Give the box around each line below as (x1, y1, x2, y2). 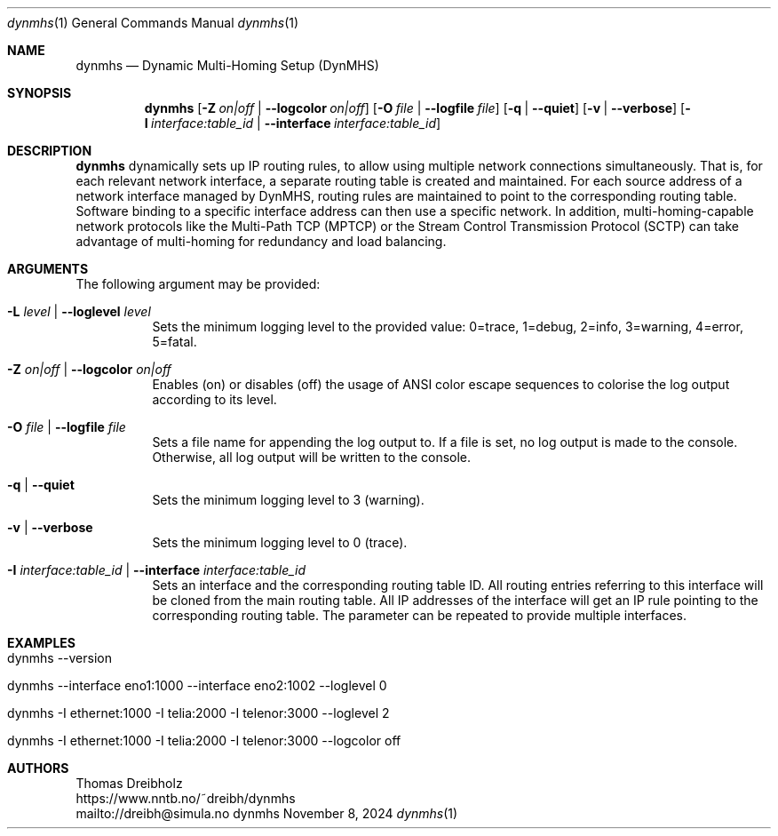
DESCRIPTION (7, 143, 92, 158)
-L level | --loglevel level (7, 304, 151, 319)
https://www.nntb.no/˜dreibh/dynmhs (75, 791, 296, 806)
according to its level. (152, 392, 277, 407)
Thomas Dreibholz (75, 776, 183, 791)
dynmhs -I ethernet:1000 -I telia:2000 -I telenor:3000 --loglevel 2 (7, 705, 390, 721)
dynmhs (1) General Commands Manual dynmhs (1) (7, 15, 299, 30)
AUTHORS (7, 760, 69, 776)
